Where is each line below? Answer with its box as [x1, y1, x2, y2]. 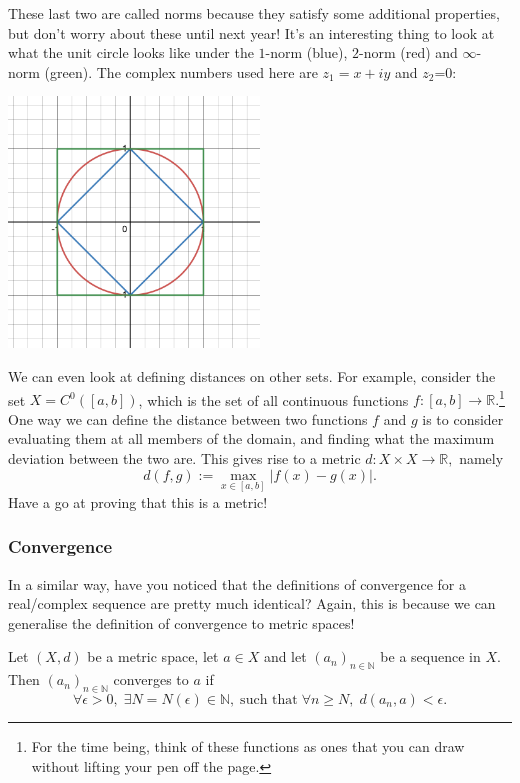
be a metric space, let [87, 646, 219, 667]
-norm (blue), [265, 42, 348, 63]
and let [263, 646, 307, 667]
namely [459, 448, 504, 468]
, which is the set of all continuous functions [138, 389, 409, 410]
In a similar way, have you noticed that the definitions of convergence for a [8, 573, 466, 594]
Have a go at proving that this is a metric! [8, 491, 268, 512]
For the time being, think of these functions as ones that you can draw [31, 736, 465, 756]
